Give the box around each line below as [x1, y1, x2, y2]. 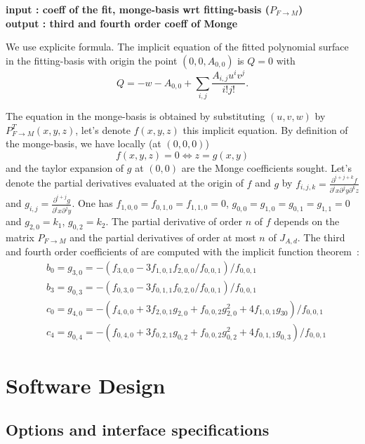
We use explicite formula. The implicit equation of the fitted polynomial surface [6, 39, 349, 54]
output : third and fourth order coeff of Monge [6, 15, 238, 30]
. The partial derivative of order [105, 214, 243, 229]
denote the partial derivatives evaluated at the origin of [6, 175, 244, 190]
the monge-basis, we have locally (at [6, 136, 161, 151]
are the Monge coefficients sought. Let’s [181, 160, 352, 175]
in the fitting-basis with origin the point [6, 53, 178, 67]
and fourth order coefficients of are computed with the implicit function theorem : [6, 244, 359, 259]
